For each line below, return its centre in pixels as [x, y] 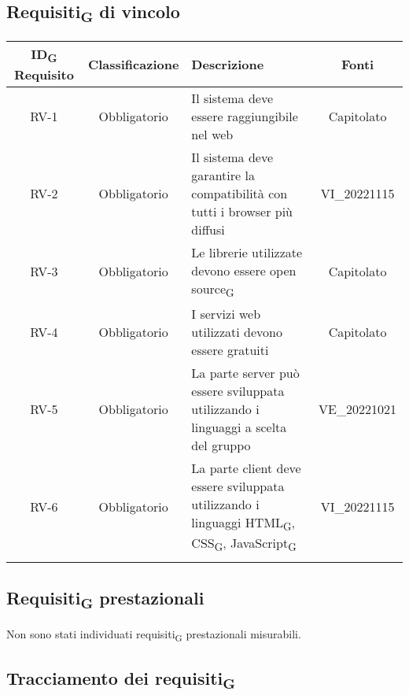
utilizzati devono [237, 331]
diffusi [208, 229]
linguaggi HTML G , [243, 523]
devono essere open [244, 270]
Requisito [44, 74]
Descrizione [228, 64]
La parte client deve [246, 468]
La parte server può [245, 372]
